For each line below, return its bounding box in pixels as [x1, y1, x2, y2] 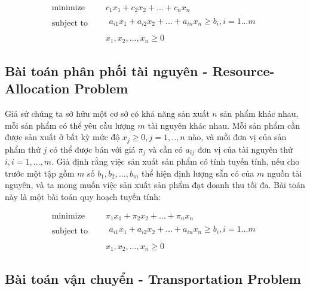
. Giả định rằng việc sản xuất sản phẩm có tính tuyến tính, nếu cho [51, 155, 300, 168]
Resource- [212, 61, 275, 80]
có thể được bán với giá [50, 143, 136, 155]
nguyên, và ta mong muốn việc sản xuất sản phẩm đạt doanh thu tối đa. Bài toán [5, 178, 305, 191]
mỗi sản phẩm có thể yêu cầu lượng [5, 119, 135, 131]
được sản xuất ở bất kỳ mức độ [5, 131, 120, 143]
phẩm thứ [5, 143, 41, 155]
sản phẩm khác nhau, [220, 107, 299, 120]
